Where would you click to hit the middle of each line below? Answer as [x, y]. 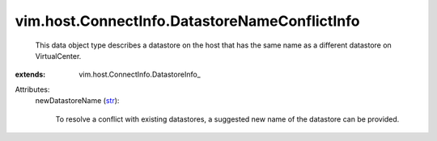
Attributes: [32, 89]
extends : [30, 75]
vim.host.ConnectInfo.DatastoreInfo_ [140, 75]
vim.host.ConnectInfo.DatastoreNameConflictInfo [187, 21]
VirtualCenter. [58, 56]
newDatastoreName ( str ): [77, 101]
